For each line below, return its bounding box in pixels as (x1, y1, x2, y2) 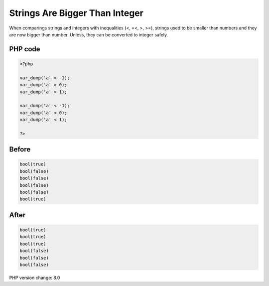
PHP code (9, 45, 40, 53)
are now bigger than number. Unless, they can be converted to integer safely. (9, 31, 168, 37)
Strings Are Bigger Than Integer (9, 7, 144, 18)
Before (9, 145, 31, 154)
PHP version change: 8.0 (9, 275, 60, 281)
